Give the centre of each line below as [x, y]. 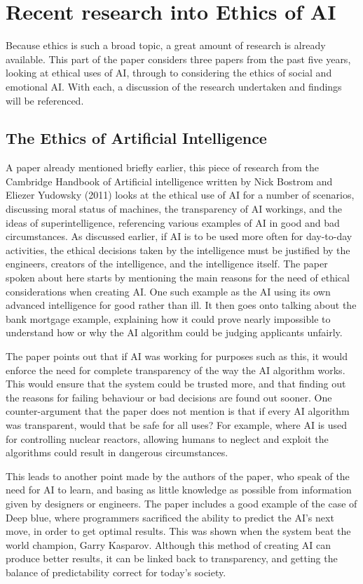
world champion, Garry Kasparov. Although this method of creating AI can [169, 544]
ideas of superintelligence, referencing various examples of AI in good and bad [173, 222]
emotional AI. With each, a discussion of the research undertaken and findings [174, 86]
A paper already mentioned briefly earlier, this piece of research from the [162, 167]
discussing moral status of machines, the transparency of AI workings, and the [174, 209]
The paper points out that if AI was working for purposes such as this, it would [177, 356]
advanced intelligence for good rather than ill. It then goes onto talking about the [181, 305]
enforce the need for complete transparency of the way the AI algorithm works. [176, 370]
